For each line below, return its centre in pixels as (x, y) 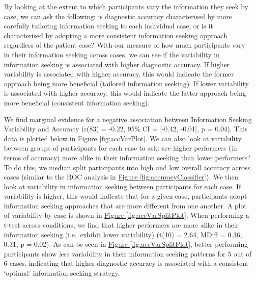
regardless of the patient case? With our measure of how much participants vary (125, 45)
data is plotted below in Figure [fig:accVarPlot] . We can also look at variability (123, 138)
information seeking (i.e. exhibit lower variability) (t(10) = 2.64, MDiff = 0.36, (123, 234)
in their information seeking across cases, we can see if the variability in (112, 54)
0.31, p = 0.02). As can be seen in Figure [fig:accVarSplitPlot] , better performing (126, 244)
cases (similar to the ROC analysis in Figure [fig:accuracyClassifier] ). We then (121, 177)
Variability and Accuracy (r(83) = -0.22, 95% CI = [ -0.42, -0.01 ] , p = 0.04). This (126, 129)
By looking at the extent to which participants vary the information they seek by (126, 6)
